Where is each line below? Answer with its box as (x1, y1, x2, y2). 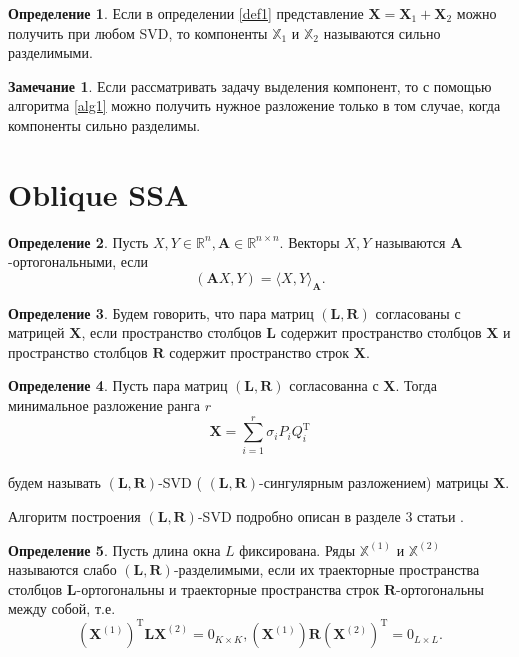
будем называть (8, 472, 101, 493)
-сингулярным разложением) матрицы (259, 472, 489, 493)
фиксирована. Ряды (239, 539, 356, 560)
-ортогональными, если (8, 251, 149, 272)
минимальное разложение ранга (8, 395, 200, 416)
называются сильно (323, 22, 441, 43)
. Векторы (279, 231, 340, 252)
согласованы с (375, 302, 461, 323)
